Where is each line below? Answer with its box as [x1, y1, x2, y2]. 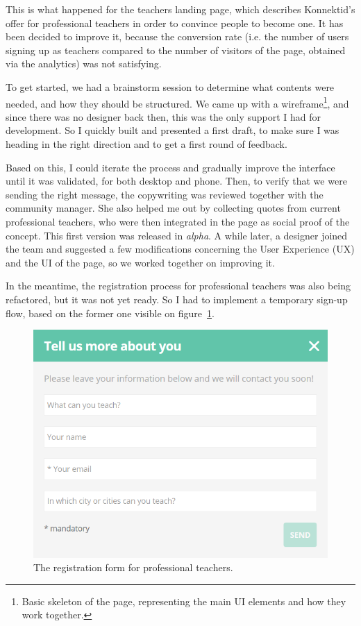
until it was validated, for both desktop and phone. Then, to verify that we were [6, 174, 347, 188]
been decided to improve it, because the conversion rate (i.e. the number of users [6, 29, 349, 44]
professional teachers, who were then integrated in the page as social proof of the [6, 214, 350, 228]
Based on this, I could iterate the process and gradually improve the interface [6, 160, 335, 174]
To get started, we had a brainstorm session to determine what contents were [6, 79, 335, 94]
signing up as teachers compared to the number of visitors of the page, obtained [6, 42, 346, 57]
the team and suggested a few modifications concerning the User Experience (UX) [6, 242, 355, 256]
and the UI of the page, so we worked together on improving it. [6, 255, 275, 269]
